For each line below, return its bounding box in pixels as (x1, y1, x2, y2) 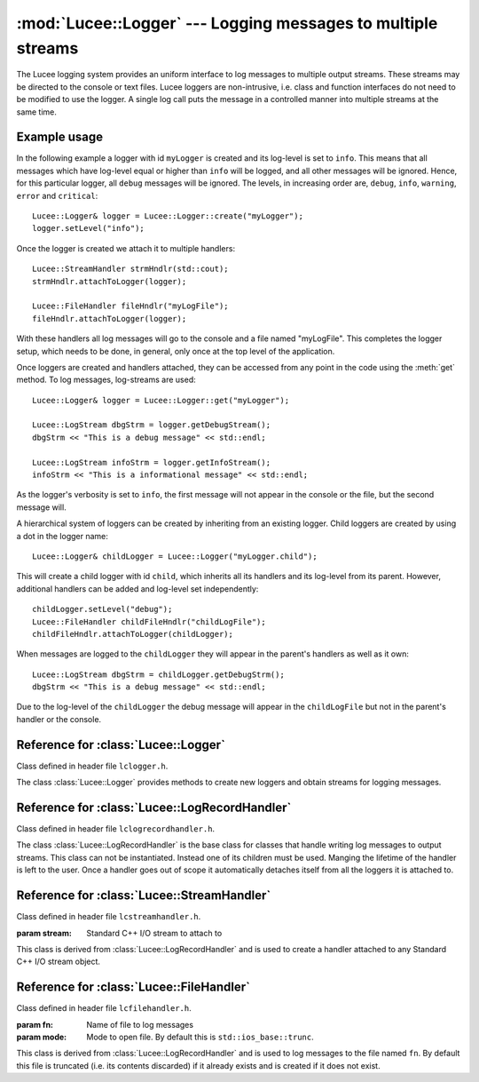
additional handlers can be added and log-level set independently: (16, 583, 259, 594)
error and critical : (16, 190, 98, 201)
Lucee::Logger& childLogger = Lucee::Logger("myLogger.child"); (32, 551, 318, 561)
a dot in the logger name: (16, 530, 108, 541)
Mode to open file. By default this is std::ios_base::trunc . (86, 1031, 314, 1043)
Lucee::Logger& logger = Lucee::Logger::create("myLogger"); (32, 211, 303, 221)
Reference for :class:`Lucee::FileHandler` (16, 980, 250, 995)
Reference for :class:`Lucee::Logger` (16, 737, 226, 752)
